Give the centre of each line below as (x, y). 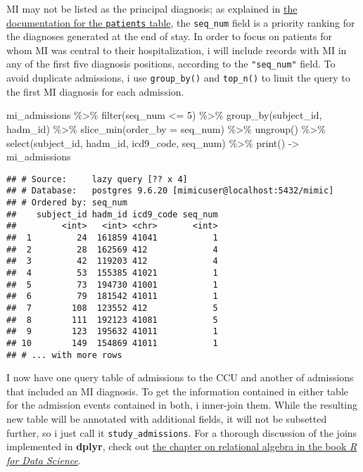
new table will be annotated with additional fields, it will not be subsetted (167, 419)
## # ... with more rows (64, 355)
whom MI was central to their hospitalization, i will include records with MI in (177, 50)
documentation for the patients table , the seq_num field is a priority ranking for (181, 22)
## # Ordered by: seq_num (67, 203)
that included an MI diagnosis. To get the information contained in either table (177, 391)
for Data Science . (44, 460)
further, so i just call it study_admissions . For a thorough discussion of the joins (182, 432)
